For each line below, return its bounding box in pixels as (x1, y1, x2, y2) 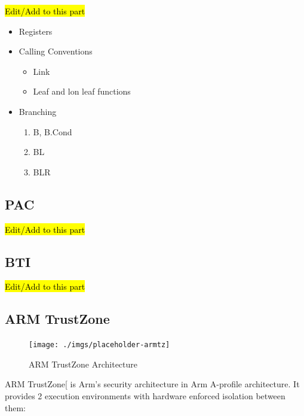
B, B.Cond (33, 125, 72, 138)
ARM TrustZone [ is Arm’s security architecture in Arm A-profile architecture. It (5, 378, 300, 390)
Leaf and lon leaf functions (33, 85, 131, 98)
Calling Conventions (19, 45, 93, 57)
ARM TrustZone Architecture (29, 357, 137, 370)
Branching (19, 105, 57, 117)
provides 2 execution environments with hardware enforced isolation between (5, 389, 285, 402)
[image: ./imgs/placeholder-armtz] (29, 341, 170, 350)
